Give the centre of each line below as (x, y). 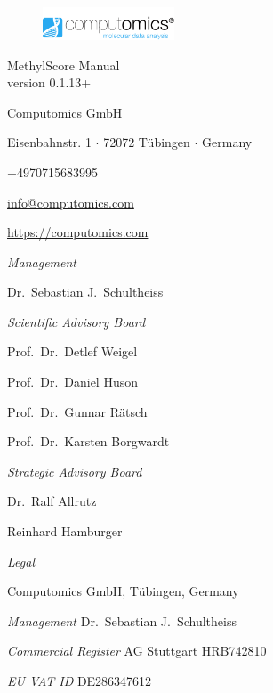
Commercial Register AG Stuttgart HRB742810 (137, 651)
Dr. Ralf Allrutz (52, 501)
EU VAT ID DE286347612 (80, 681)
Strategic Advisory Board (75, 471)
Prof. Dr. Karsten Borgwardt (88, 441)
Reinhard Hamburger (65, 531)
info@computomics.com (71, 202)
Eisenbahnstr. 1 (49, 142)
